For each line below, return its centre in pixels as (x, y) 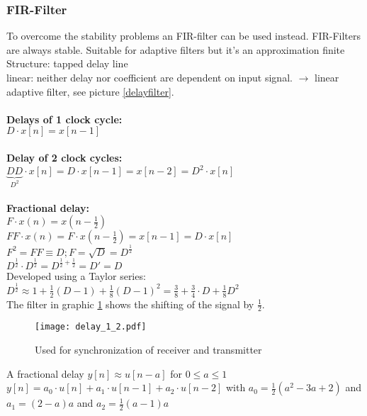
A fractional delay (45, 373)
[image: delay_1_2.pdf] (91, 327)
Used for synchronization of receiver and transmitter (148, 349)
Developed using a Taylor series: (76, 275)
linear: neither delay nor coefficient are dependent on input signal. (149, 77)
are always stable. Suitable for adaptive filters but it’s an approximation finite (176, 49)
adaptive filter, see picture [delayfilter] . (90, 91)
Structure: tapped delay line (67, 63)
